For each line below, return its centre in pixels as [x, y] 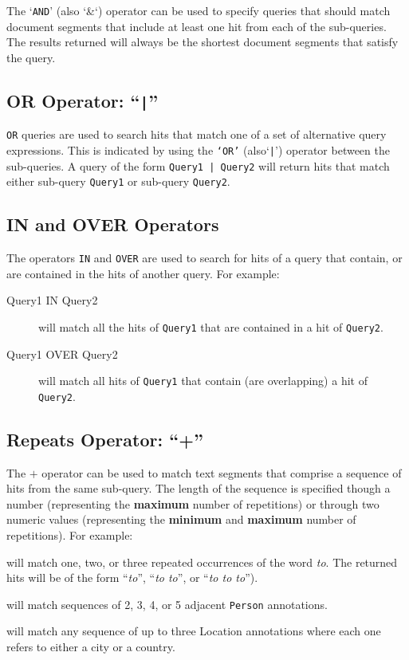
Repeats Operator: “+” [105, 439]
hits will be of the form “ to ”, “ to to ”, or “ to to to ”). [132, 577]
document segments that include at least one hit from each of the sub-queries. [197, 26]
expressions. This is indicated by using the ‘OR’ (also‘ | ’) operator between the [198, 149]
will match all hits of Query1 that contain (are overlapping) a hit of [203, 381]
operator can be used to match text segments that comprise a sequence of [222, 472]
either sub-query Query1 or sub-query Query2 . [118, 181]
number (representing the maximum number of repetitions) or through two [193, 503]
